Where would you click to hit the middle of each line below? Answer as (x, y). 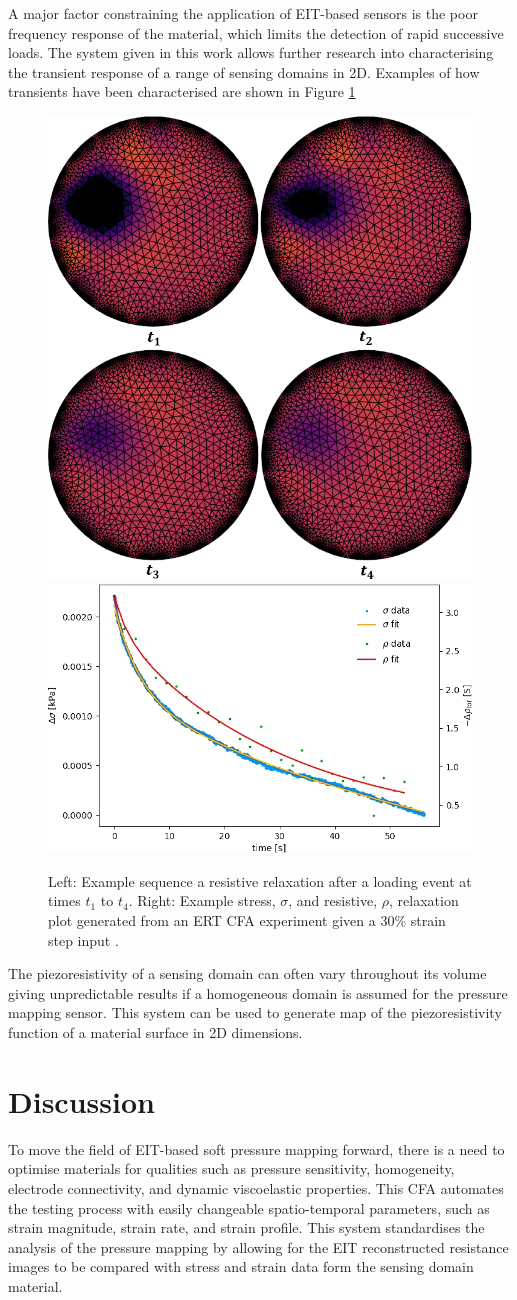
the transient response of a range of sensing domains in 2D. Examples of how (244, 71)
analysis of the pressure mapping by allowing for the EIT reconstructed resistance (258, 1246)
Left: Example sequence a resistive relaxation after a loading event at (260, 880)
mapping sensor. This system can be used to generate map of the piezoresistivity (255, 1012)
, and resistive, (333, 900)
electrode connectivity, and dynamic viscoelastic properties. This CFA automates (256, 1187)
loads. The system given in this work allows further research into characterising (251, 52)
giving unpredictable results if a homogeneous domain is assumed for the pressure (258, 992)
